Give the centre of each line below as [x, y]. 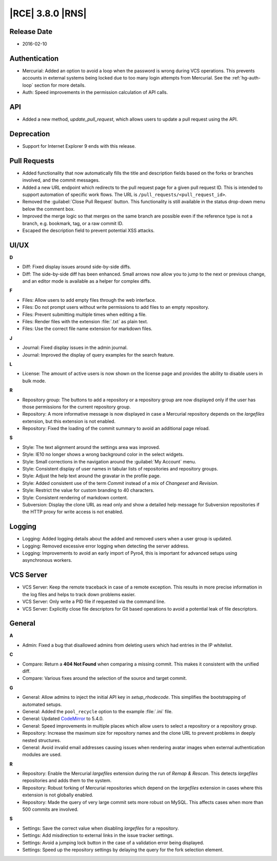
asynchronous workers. [47, 560]
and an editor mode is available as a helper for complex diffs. [87, 281]
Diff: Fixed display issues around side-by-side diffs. [77, 267]
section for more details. [60, 85]
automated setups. [42, 704]
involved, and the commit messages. [61, 180]
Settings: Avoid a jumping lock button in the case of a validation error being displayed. [113, 843]
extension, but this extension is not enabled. [69, 421]
